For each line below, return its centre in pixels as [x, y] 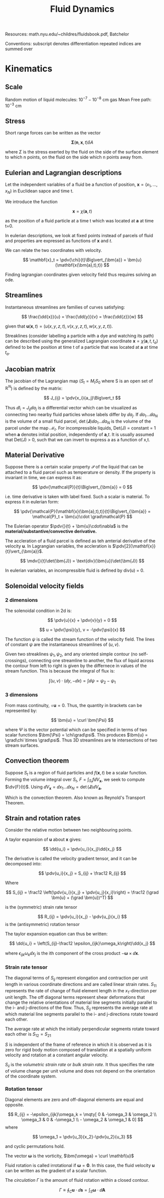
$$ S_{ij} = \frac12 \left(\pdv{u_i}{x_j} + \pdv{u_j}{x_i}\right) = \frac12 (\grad [82, 892]
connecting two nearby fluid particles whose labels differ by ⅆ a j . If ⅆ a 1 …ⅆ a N [82, 415]
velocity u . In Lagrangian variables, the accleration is [58, 546]
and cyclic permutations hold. [35, 1146]
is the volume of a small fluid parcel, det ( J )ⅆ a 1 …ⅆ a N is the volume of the [78, 422]
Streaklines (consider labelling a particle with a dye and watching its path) [80, 336]
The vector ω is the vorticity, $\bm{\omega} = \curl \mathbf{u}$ [70, 1156]
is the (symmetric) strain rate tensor [41, 907]
